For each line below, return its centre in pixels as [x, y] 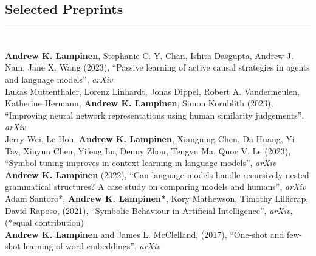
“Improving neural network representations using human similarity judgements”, [155, 115]
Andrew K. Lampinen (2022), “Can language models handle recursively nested [157, 174]
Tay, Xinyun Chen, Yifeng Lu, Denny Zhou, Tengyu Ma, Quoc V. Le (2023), [148, 150]
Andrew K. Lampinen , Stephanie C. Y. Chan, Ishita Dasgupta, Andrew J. [149, 55]
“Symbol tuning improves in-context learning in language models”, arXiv [141, 163]
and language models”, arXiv [59, 79]
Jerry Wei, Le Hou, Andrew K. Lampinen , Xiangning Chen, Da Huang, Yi [150, 138]
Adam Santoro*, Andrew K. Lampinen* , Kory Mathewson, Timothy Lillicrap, [157, 198]
